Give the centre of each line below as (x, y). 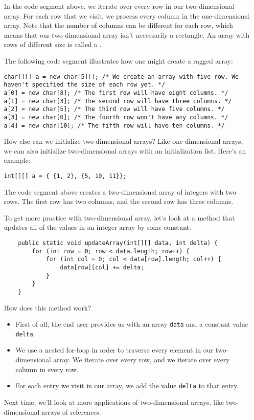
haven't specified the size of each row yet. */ (85, 85)
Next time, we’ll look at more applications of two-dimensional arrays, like (114, 402)
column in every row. (47, 369)
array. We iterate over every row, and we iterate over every (141, 360)
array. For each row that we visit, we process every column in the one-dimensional (127, 15)
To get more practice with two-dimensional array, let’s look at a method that (120, 217)
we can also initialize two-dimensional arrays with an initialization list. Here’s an (125, 150)
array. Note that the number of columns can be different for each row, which (119, 25)
